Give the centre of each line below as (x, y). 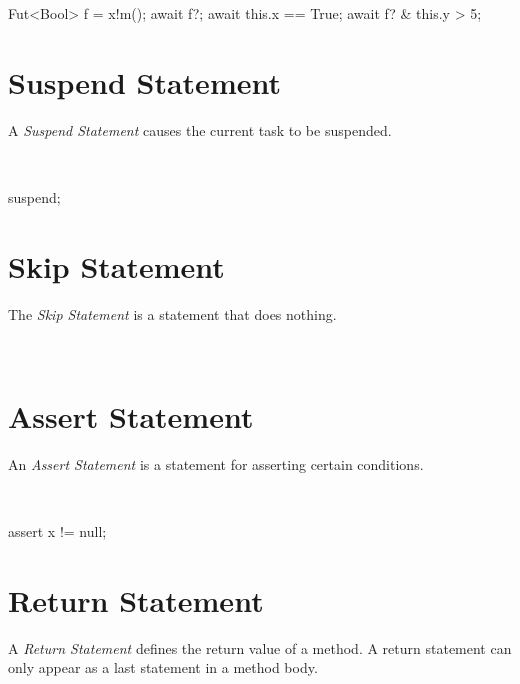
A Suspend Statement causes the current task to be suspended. (200, 129)
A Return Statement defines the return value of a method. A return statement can (260, 647)
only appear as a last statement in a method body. (163, 667)
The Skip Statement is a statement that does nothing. (172, 313)
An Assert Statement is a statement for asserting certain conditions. (216, 463)
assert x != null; (57, 531)
